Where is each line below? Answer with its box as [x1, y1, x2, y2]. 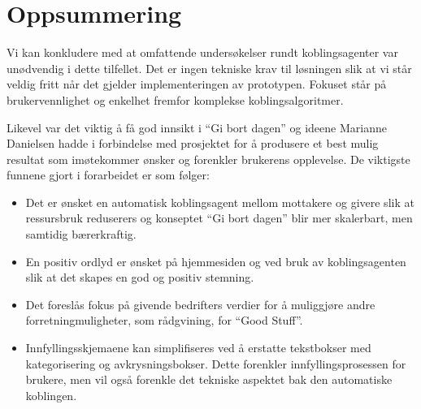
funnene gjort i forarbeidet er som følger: [7, 166, 210, 183]
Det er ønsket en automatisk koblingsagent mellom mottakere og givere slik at [25, 193, 414, 210]
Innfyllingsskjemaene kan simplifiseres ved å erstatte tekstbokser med [25, 339, 371, 356]
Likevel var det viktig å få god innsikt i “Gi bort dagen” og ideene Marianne [7, 118, 387, 136]
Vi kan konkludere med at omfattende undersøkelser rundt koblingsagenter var [7, 44, 398, 61]
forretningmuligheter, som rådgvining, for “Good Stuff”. [25, 312, 303, 329]
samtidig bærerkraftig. [25, 226, 137, 243]
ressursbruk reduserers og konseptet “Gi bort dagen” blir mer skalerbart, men [25, 209, 413, 226]
